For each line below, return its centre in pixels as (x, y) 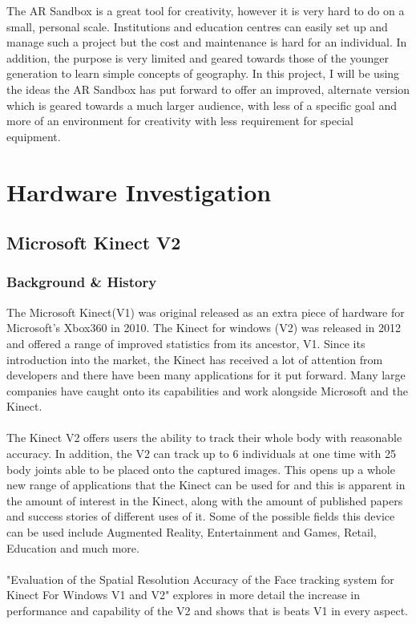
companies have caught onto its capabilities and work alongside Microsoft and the (207, 390)
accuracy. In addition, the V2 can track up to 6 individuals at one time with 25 (201, 454)
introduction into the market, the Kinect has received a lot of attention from (195, 359)
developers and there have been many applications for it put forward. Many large (206, 375)
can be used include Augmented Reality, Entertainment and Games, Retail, (192, 532)
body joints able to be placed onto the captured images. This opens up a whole (201, 469)
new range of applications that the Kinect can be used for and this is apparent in (206, 485)
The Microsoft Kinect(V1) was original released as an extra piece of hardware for (206, 312)
